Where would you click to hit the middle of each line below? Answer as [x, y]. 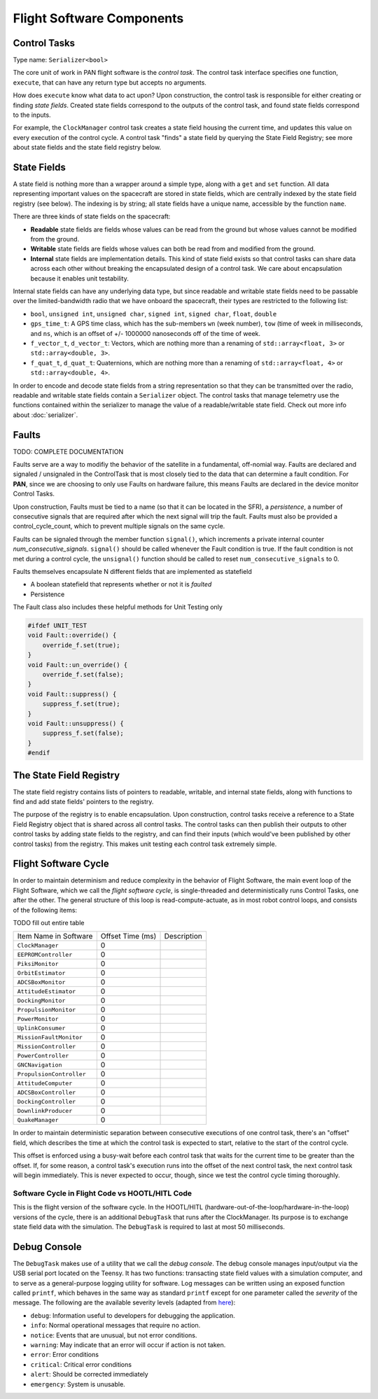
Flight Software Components [98, 18]
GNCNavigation [40, 1065]
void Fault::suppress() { [72, 694]
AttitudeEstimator [47, 991]
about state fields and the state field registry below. [87, 148]
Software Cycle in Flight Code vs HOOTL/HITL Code [103, 1193]
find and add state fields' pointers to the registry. [83, 802]
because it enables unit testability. [79, 278]
